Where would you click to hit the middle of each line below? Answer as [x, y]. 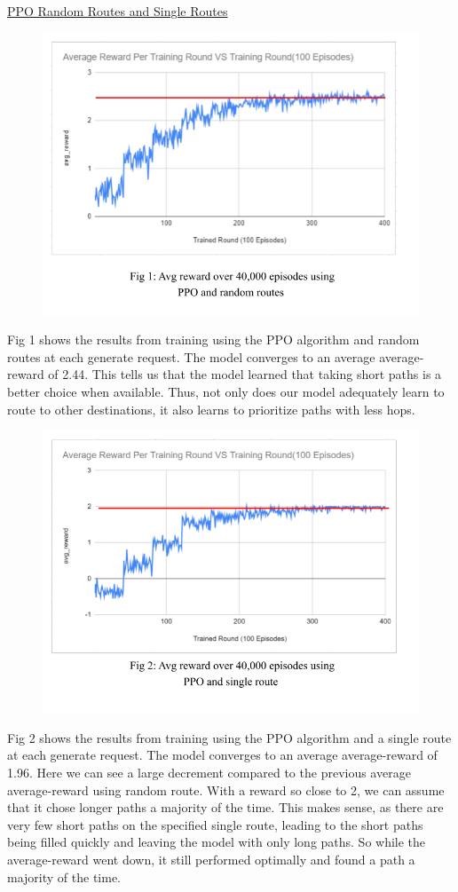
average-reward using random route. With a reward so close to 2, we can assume [226, 789]
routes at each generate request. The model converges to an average [191, 356]
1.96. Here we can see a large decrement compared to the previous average [209, 772]
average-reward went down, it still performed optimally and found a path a [211, 859]
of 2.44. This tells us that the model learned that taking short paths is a [245, 374]
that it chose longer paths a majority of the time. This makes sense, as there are [225, 807]
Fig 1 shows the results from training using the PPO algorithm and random [213, 339]
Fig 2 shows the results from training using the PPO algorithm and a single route [229, 737]
